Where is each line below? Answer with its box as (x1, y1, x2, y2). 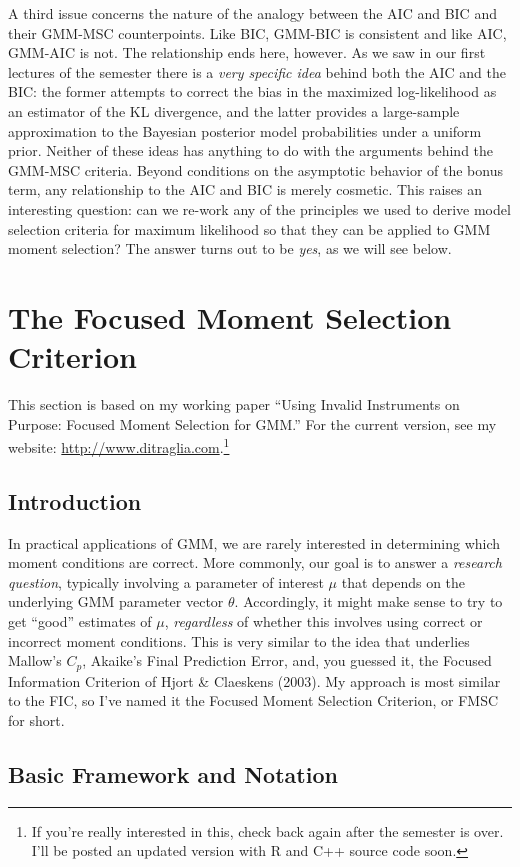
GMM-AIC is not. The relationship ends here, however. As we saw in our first (8, 42, 486, 63)
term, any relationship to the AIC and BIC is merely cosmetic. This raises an (8, 179, 483, 200)
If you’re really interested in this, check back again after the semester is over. (31, 820, 504, 841)
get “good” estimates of (8, 611, 152, 632)
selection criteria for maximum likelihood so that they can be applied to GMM (8, 218, 491, 239)
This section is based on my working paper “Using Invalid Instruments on (8, 394, 460, 415)
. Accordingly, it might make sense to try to (234, 591, 503, 612)
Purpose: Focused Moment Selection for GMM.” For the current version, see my (8, 413, 497, 434)
